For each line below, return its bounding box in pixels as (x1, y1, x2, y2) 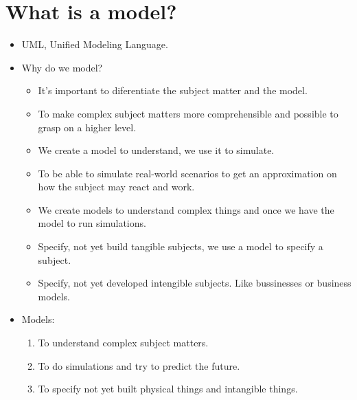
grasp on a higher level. (38, 120, 137, 134)
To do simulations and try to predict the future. (38, 358, 240, 373)
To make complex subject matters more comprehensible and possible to (38, 106, 338, 120)
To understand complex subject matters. (38, 335, 209, 350)
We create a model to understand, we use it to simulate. (38, 143, 275, 157)
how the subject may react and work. (38, 179, 195, 194)
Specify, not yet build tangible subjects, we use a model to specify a (38, 239, 323, 254)
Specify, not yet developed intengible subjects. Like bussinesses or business (38, 276, 352, 290)
